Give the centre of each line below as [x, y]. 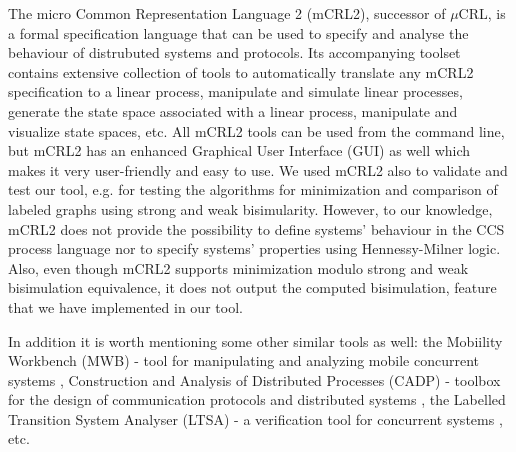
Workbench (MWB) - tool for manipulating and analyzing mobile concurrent [243, 360]
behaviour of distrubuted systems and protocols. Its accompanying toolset [234, 52]
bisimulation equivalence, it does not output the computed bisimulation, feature [252, 287]
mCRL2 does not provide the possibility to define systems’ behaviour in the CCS [256, 228]
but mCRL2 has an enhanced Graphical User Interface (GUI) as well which [239, 150]
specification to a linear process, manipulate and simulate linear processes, [235, 91]
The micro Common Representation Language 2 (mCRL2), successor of [227, 13]
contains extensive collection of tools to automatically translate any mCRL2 [241, 71]
